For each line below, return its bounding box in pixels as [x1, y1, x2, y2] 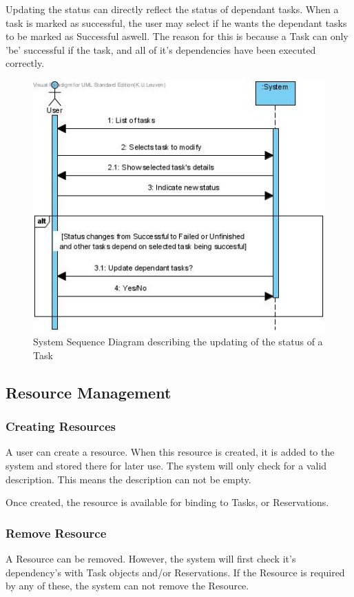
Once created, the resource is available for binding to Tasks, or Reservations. [6, 495, 329, 509]
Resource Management [6, 381, 171, 403]
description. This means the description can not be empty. [6, 472, 251, 486]
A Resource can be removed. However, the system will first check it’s [6, 551, 296, 565]
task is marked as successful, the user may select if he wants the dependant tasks [6, 15, 347, 30]
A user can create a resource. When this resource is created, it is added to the [6, 445, 335, 459]
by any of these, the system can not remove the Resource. [6, 578, 249, 593]
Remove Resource [6, 524, 107, 541]
